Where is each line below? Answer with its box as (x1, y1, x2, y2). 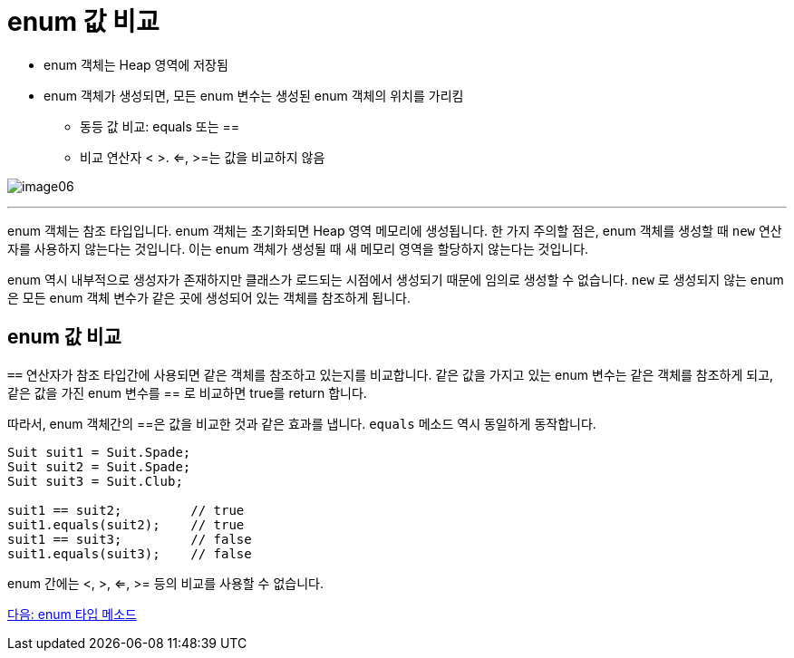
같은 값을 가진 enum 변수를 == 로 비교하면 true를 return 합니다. (7, 384, 367, 401)
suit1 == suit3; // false (7, 531, 252, 547)
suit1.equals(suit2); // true (7, 517, 245, 532)
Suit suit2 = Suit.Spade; (7, 459, 191, 474)
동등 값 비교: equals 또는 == (80, 118, 240, 134)
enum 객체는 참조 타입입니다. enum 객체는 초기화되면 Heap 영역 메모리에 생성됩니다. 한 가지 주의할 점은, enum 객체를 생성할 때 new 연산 (7, 222, 782, 238)
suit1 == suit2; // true (7, 502, 245, 518)
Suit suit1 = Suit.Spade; (7, 444, 191, 460)
